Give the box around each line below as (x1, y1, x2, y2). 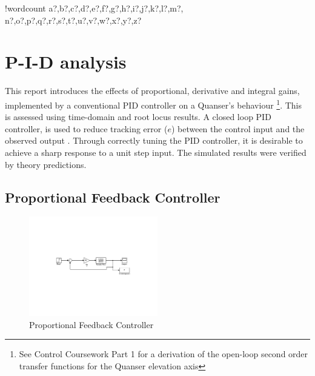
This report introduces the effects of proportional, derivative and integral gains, (5, 84, 300, 97)
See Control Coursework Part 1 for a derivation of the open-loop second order (19, 347, 308, 360)
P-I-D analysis (5, 49, 127, 74)
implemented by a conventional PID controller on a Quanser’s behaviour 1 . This (5, 96, 302, 111)
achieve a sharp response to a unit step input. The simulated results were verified (5, 146, 307, 158)
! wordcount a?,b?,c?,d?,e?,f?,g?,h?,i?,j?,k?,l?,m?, (5, 2, 184, 14)
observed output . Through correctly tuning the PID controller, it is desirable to (5, 134, 303, 147)
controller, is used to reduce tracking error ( (5, 122, 168, 135)
